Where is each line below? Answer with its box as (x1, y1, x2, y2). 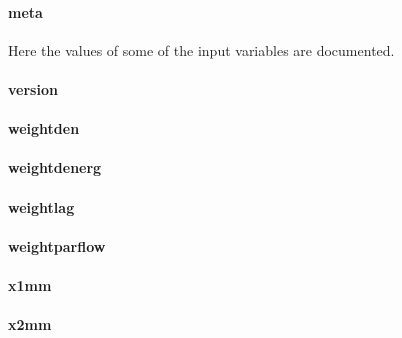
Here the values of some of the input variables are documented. (8, 39, 395, 60)
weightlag (8, 196, 75, 217)
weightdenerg (8, 157, 102, 178)
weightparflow (8, 235, 106, 256)
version (8, 78, 58, 99)
